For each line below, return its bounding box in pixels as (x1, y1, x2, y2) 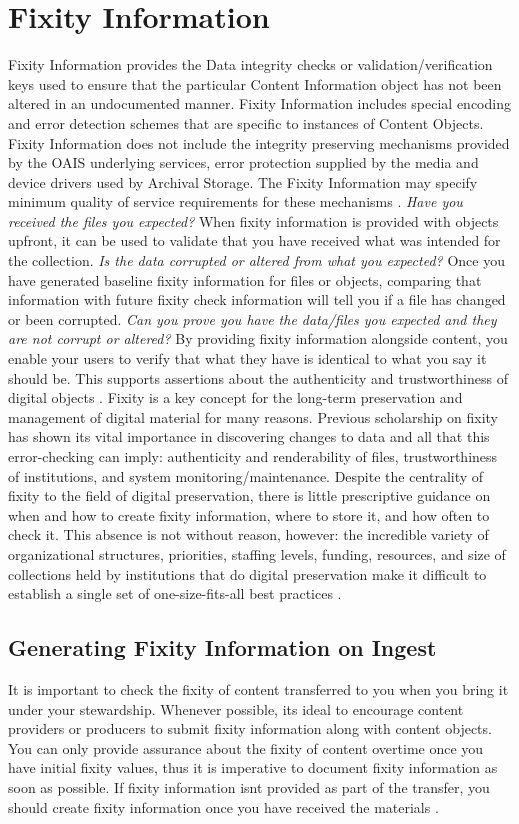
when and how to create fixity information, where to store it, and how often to (8, 504, 490, 525)
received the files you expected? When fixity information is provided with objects (8, 210, 499, 231)
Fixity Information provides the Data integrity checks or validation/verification (8, 54, 493, 75)
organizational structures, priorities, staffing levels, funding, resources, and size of (8, 543, 506, 564)
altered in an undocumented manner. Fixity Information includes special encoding (8, 93, 511, 114)
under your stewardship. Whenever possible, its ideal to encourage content (8, 698, 464, 719)
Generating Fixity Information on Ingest (8, 632, 437, 663)
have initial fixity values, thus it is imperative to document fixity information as (8, 757, 498, 778)
